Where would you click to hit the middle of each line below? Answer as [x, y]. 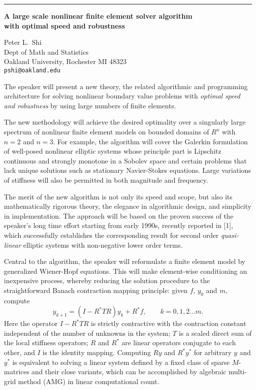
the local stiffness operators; [46, 342]
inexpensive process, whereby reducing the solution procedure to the [107, 280]
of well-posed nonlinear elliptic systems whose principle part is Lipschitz [113, 151]
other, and [20, 352]
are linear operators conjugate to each [179, 342]
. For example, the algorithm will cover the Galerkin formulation [151, 141]
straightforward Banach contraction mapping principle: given [96, 290]
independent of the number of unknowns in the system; [87, 333]
